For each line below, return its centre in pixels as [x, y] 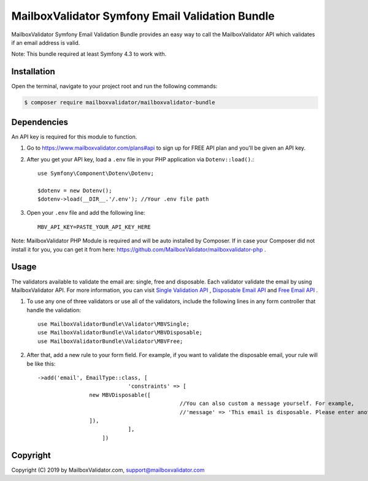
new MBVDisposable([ [120, 395]
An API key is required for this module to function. [74, 137]
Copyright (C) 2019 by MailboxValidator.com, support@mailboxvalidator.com [108, 470]
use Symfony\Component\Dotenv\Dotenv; [96, 173]
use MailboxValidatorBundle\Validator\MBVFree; [110, 341]
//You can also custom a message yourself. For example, [267, 404]
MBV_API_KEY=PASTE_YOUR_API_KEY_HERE [94, 227]
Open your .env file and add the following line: [86, 213]
